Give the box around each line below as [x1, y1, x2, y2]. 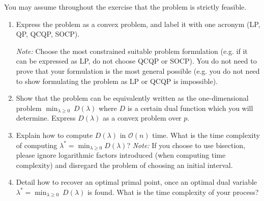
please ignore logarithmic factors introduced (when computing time [16, 150, 226, 160]
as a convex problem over [103, 112, 182, 123]
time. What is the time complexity [152, 129, 260, 140]
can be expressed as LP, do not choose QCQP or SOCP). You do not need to [16, 55, 257, 66]
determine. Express [16, 112, 76, 123]
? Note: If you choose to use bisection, [127, 139, 246, 150]
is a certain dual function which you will [127, 102, 253, 113]
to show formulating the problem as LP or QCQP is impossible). [16, 75, 218, 86]
